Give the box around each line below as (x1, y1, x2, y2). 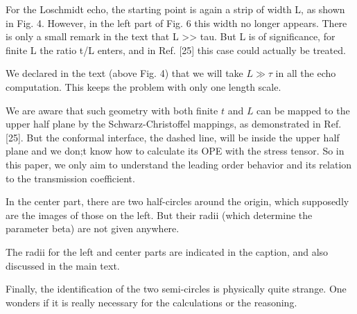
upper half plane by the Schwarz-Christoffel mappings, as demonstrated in (6, 116, 321, 131)
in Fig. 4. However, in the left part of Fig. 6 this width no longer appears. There (6, 15, 347, 30)
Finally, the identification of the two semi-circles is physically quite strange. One (6, 281, 347, 296)
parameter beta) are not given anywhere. (6, 221, 180, 236)
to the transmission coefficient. (6, 171, 135, 185)
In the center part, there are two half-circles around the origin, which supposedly (6, 194, 349, 209)
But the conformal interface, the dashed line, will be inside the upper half (26, 130, 340, 144)
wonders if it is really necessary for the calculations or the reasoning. (6, 295, 297, 309)
